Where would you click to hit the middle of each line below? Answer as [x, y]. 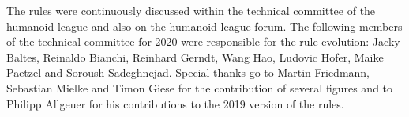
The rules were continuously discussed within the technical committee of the [191, 10]
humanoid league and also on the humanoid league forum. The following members [204, 26]
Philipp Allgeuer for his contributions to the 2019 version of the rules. [175, 103]
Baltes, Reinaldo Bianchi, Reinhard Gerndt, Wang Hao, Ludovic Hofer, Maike [195, 57]
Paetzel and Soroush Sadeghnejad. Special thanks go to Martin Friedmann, [188, 72]
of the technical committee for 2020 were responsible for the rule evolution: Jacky [203, 42]
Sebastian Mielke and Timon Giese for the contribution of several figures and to [200, 87]
